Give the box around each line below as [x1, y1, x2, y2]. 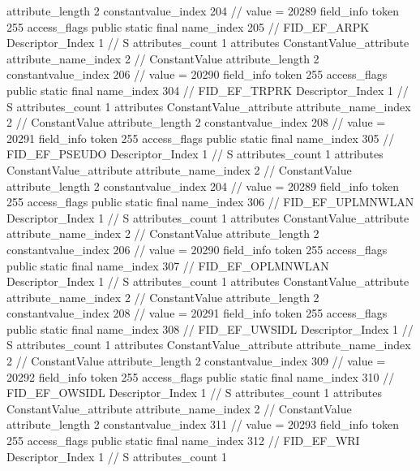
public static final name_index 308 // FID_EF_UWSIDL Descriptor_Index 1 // [6, 320, 414, 337]
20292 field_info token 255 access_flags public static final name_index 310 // [6, 368, 395, 385]
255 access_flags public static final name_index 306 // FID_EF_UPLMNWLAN [6, 193, 414, 210]
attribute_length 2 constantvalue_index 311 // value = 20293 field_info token [6, 416, 399, 433]
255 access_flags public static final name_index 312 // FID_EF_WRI [6, 432, 360, 449]
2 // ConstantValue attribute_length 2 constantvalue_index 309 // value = [6, 352, 386, 369]
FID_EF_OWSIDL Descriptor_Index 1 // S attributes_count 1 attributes [6, 384, 383, 401]
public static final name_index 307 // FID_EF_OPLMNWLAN [6, 257, 329, 274]
